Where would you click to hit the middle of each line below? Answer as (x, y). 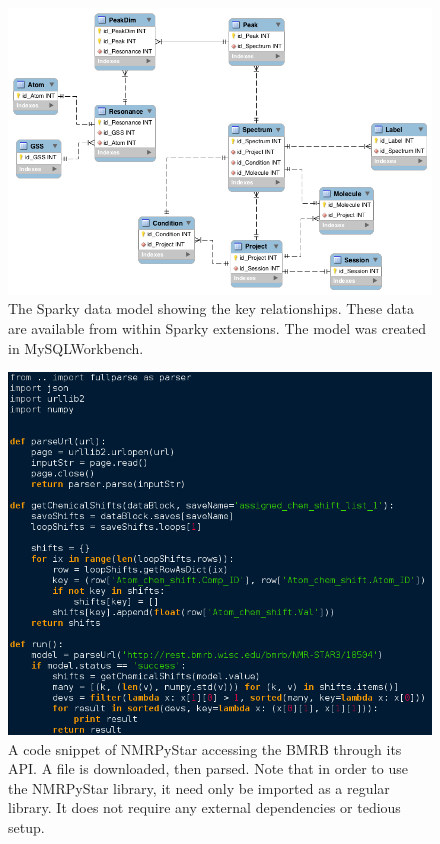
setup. (26, 827)
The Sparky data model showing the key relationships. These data (211, 308)
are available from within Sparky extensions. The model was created (217, 327)
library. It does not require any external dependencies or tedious (204, 807)
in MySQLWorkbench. (76, 347)
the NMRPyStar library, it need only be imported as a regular (199, 787)
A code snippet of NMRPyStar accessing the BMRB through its (205, 748)
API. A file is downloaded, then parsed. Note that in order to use (208, 768)
